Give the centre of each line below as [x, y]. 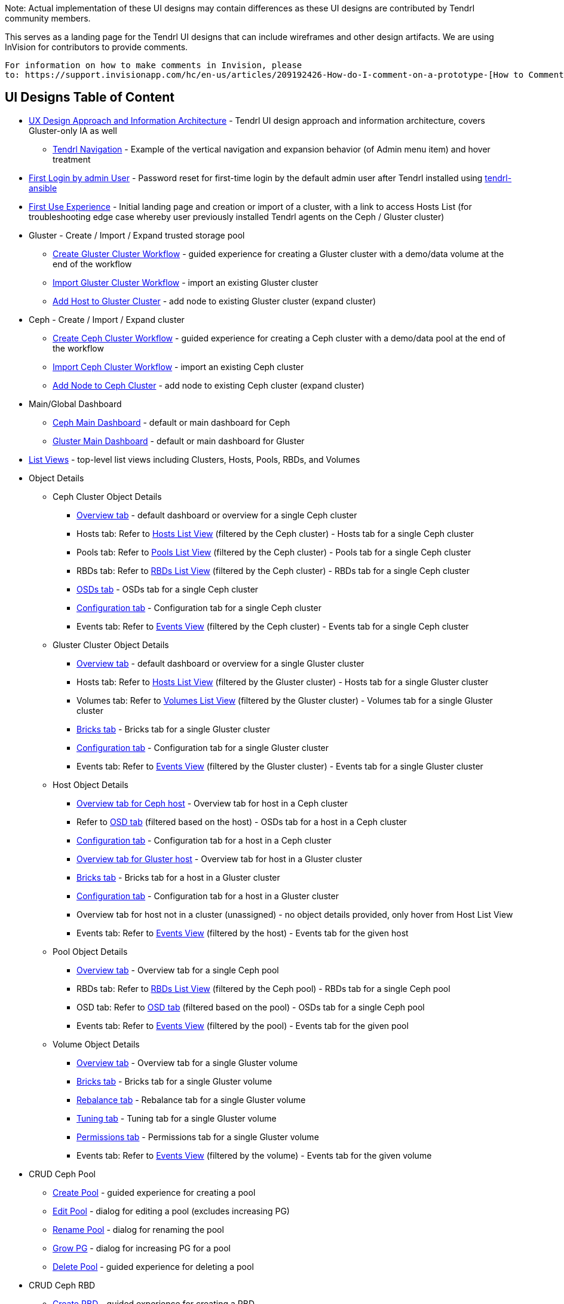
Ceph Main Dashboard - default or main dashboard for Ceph [171, 422]
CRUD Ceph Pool [62, 1174]
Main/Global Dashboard [75, 404]
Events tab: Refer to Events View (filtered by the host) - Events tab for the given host [243, 933]
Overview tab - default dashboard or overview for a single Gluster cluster [220, 663]
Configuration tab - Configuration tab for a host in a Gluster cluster [208, 896]
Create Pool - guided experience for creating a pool [154, 1192]
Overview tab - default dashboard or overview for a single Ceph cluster [217, 515]
